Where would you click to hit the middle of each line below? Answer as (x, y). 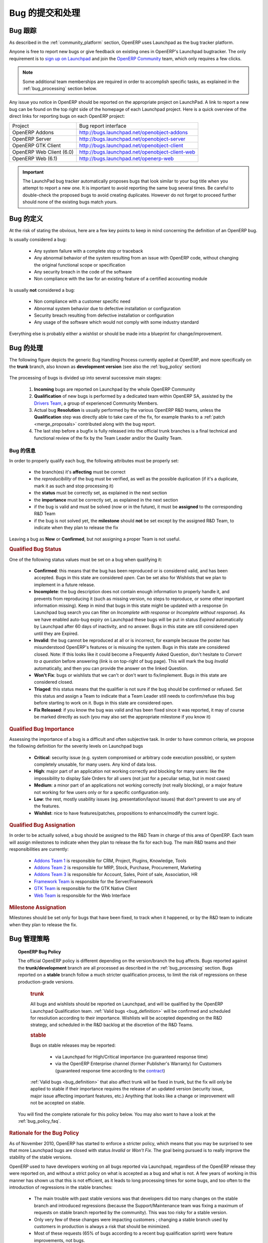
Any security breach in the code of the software (83, 272)
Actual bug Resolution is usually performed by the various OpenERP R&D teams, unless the (128, 410)
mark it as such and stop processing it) (74, 486)
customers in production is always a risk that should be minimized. (102, 1226)
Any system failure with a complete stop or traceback (89, 251)
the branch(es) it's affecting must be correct (80, 472)
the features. (47, 806)
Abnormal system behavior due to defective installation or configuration (107, 308)
